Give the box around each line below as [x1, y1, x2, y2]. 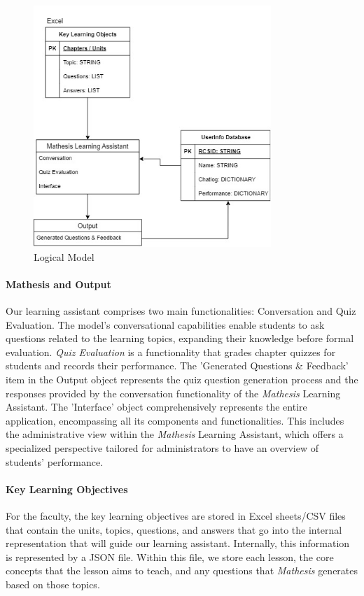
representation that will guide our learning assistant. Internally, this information [6, 536, 350, 551]
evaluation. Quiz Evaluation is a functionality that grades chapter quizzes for [6, 344, 336, 359]
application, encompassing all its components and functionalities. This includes [6, 413, 344, 427]
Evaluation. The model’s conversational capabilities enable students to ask [6, 317, 325, 332]
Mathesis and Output [6, 276, 111, 291]
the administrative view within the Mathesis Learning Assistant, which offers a [6, 427, 344, 441]
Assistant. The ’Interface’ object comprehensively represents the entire [6, 399, 307, 414]
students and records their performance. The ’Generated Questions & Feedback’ [6, 358, 349, 373]
